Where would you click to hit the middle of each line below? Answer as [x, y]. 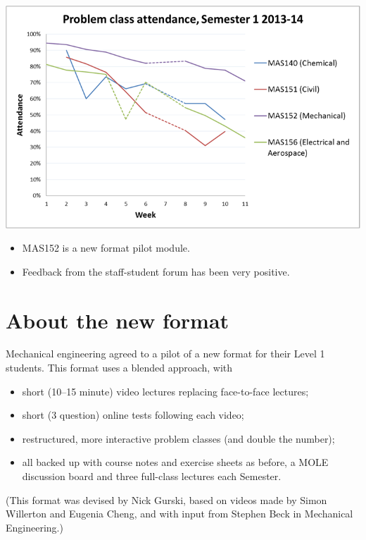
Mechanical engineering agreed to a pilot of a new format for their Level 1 [165, 354]
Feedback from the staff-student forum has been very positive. [156, 271]
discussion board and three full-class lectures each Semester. [152, 476]
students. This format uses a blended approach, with [119, 368]
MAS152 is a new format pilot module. [106, 248]
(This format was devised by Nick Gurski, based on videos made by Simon [166, 499]
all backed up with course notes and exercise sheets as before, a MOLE [175, 462]
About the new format [118, 320]
